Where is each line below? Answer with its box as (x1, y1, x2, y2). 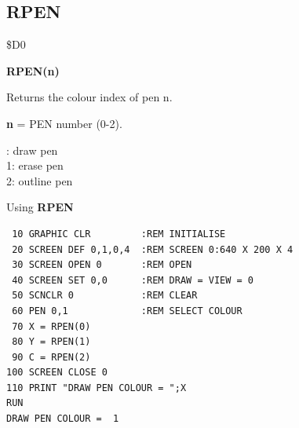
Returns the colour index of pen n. (6, 89, 173, 105)
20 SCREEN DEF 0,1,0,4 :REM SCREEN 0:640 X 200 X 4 (12, 243, 294, 255)
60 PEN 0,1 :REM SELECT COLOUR (12, 305, 242, 316)
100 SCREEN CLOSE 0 (6, 367, 108, 379)
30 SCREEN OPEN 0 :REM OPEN (12, 259, 192, 271)
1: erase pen (6, 157, 64, 174)
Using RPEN (6, 199, 74, 215)
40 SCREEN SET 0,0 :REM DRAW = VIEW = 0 (12, 274, 253, 286)
